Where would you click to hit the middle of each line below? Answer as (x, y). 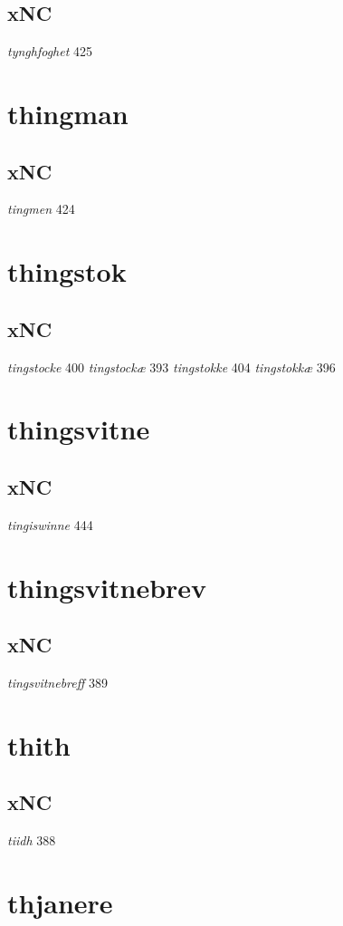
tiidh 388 (32, 840)
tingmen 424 (41, 209)
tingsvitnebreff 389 (58, 682)
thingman (68, 113)
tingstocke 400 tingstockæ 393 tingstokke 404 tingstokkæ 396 (171, 367)
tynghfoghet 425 (50, 51)
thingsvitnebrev (107, 587)
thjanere (60, 902)
